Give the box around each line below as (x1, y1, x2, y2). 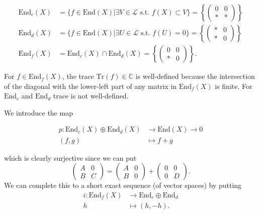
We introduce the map (4, 107, 73, 118)
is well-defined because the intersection (135, 71, 255, 81)
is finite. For (215, 80, 252, 91)
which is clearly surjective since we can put (4, 152, 137, 163)
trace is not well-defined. (53, 90, 129, 101)
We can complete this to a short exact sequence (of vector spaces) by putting (4, 180, 242, 190)
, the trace (62, 71, 94, 81)
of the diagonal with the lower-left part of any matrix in (4, 80, 177, 91)
